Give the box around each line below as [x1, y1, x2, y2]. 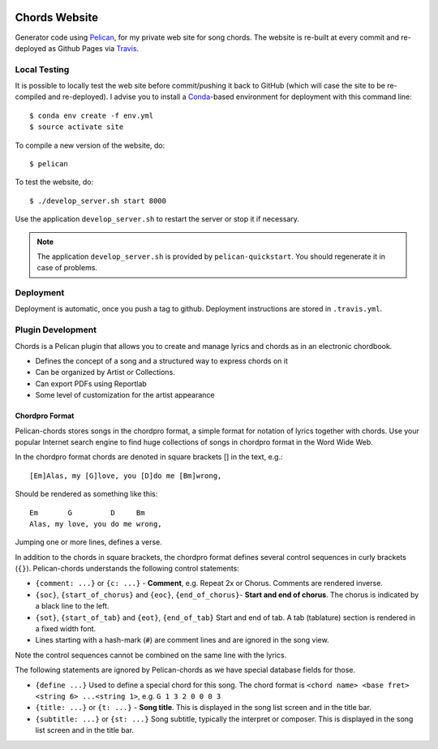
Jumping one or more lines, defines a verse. [15, 537, 162, 547]
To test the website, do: [15, 177, 94, 187]
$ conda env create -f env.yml [29, 110, 154, 120]
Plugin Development [15, 325, 97, 336]
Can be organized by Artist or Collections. [35, 368, 176, 377]
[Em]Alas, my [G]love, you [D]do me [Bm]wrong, [29, 471, 222, 480]
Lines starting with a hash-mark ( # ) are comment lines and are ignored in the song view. [35, 635, 329, 645]
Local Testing [15, 63, 70, 75]
